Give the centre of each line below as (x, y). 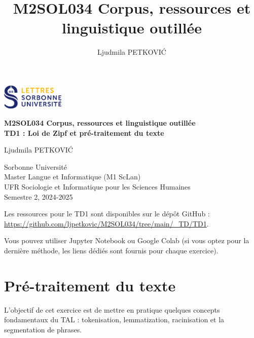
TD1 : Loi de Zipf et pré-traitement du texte (84, 133)
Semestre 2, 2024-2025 (39, 196)
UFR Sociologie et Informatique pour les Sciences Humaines (97, 186)
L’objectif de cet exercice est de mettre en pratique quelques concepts (112, 309)
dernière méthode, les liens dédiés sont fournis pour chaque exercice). (111, 250)
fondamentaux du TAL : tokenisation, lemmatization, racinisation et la (114, 320)
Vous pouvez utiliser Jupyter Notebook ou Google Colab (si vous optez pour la (127, 240)
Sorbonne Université (35, 166)
